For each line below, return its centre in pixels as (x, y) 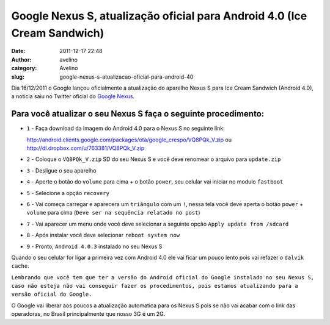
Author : (21, 59)
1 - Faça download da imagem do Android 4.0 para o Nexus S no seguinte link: (126, 129)
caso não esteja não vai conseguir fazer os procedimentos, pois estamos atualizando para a (155, 286)
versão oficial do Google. (52, 295)
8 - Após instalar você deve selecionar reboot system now (103, 235)
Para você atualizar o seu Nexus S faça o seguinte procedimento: (138, 114)
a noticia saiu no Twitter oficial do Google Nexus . (73, 96)
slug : (18, 77)
